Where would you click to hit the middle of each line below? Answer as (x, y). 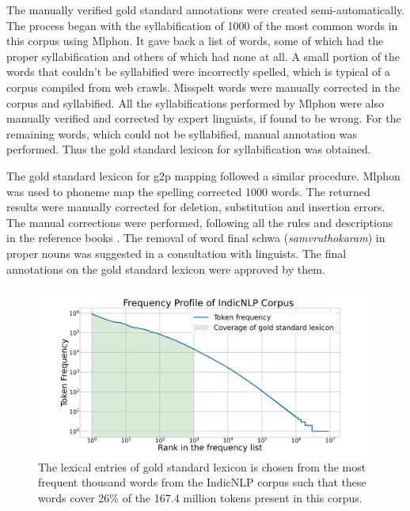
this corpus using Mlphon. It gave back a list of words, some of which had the (195, 41)
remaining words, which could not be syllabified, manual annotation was (182, 133)
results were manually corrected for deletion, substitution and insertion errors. (196, 207)
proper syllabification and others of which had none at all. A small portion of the (203, 56)
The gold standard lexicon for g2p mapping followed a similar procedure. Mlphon (203, 175)
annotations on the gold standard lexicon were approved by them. (166, 269)
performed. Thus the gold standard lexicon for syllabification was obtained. (189, 149)
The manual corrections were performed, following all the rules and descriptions (200, 222)
